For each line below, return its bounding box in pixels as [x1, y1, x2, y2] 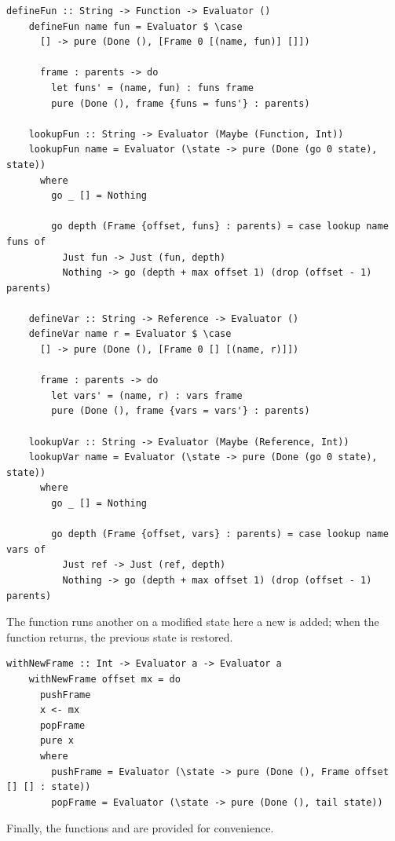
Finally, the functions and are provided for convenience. [6, 820, 274, 836]
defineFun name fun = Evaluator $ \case [28, 20, 243, 32]
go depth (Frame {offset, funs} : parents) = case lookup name [51, 221, 389, 232]
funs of [6, 236, 46, 247]
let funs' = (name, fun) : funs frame [51, 82, 254, 93]
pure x [39, 735, 74, 747]
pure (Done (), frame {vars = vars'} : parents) [51, 405, 310, 417]
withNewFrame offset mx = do [28, 673, 181, 685]
